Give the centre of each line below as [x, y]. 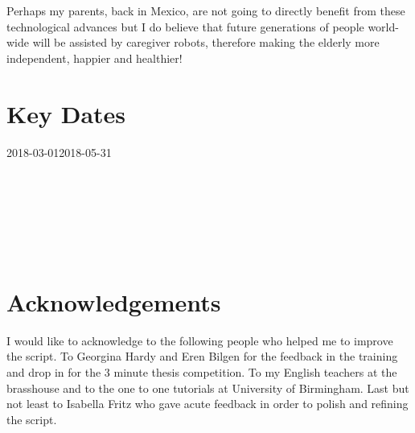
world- [383, 26]
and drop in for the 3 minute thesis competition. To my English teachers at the [202, 371]
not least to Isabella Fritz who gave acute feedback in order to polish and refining [207, 404]
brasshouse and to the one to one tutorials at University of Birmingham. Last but [208, 388]
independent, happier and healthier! [95, 58]
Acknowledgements [114, 301]
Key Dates [66, 113]
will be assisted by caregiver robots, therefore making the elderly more [206, 42]
